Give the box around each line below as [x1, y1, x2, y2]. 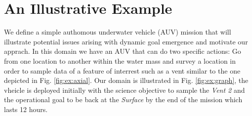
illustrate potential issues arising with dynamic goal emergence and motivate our [4, 36, 248, 46]
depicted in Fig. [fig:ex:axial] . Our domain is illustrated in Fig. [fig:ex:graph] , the [4, 75, 249, 85]
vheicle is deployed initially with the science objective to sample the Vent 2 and [4, 84, 245, 95]
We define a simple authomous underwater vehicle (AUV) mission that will [4, 27, 231, 37]
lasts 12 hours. [4, 104, 48, 114]
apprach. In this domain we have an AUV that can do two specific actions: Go [4, 46, 241, 56]
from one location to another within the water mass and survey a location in [4, 55, 236, 66]
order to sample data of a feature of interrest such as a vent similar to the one [4, 65, 241, 76]
